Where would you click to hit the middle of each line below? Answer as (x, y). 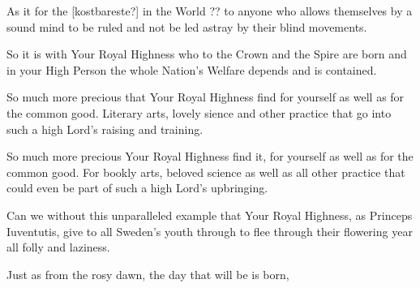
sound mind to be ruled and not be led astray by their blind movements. (187, 26)
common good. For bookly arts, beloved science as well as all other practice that (206, 172)
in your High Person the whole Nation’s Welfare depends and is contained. (192, 69)
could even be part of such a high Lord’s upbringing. (137, 188)
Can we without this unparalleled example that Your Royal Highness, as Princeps (210, 215)
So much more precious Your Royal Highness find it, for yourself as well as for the (210, 156)
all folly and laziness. (58, 247)
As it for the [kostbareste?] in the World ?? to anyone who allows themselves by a (210, 11)
